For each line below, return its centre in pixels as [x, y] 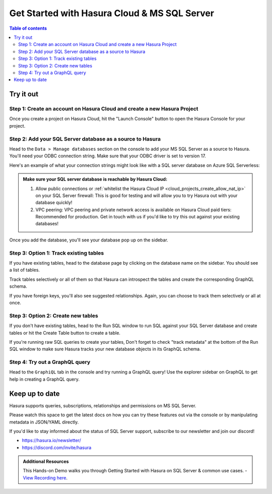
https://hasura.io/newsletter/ [51, 441]
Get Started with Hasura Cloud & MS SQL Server [112, 13]
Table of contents [28, 28]
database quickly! [54, 203]
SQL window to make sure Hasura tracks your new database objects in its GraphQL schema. [105, 349]
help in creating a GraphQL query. [45, 379]
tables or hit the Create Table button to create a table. [65, 333]
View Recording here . [45, 478]
